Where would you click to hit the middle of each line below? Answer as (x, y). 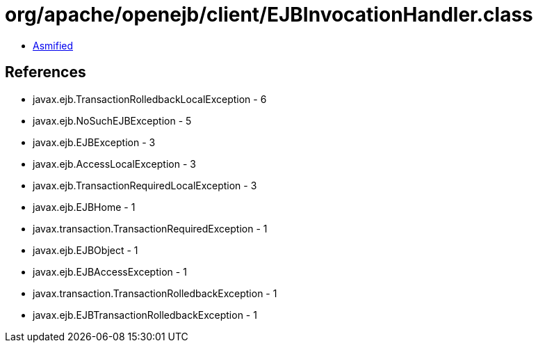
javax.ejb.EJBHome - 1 (84, 207)
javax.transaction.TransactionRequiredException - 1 (150, 228)
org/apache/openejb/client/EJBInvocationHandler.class (269, 15)
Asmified (53, 45)
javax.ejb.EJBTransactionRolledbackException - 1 (145, 315)
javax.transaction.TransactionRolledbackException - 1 (155, 293)
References (46, 72)
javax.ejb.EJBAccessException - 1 (110, 271)
